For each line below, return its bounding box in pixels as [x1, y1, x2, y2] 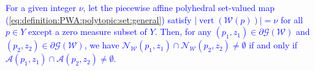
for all [280, 13, 303, 26]
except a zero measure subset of [28, 25, 147, 38]
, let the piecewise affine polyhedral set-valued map [83, 1, 275, 13]
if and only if [249, 39, 298, 51]
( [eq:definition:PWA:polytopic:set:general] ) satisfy [6, 13, 192, 26]
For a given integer [6, 1, 76, 13]
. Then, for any [154, 25, 211, 38]
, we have [84, 39, 120, 51]
